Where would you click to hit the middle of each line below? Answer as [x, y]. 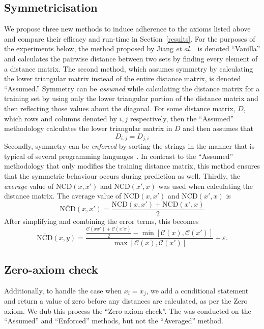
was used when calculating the [206, 186]
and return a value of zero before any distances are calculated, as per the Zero [126, 301]
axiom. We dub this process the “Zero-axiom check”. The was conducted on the [128, 310]
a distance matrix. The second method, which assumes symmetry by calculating [129, 68]
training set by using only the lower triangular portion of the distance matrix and [131, 98]
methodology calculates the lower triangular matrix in [88, 128]
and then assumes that [218, 128]
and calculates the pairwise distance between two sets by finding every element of [131, 58]
